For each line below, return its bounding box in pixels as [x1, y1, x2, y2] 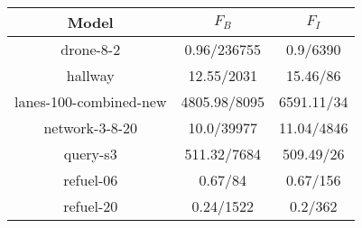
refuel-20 [63, 196, 118, 216]
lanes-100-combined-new [14, 91, 167, 112]
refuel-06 [63, 169, 118, 190]
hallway [66, 65, 115, 86]
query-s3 [63, 143, 117, 164]
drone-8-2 [60, 39, 121, 59]
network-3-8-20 [43, 117, 138, 138]
